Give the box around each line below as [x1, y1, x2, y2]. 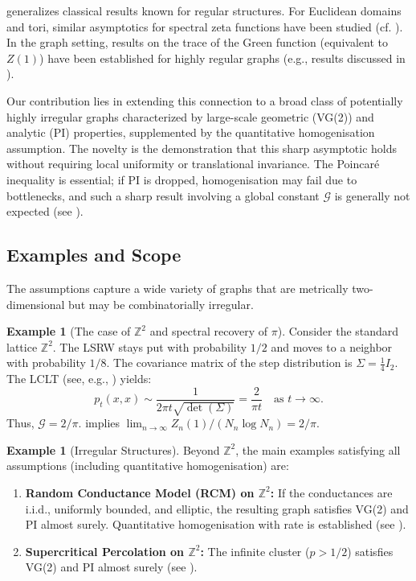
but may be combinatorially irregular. [68, 295, 254, 312]
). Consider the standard [277, 323, 399, 340]
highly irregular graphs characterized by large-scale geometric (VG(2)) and [6, 108, 374, 125]
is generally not [334, 187, 410, 204]
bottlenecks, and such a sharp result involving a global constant [6, 187, 320, 204]
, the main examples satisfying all [235, 441, 401, 458]
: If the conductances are [270, 484, 393, 501]
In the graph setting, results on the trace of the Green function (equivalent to [6, 34, 388, 51]
